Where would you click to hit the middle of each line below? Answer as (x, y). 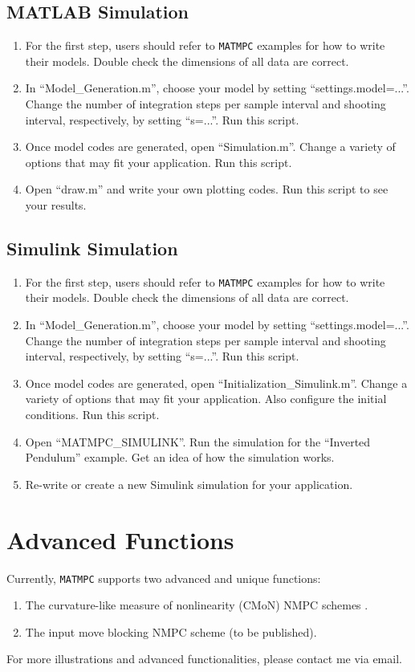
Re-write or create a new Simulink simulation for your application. (189, 484)
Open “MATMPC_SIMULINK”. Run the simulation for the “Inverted (198, 441)
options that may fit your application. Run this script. (159, 162)
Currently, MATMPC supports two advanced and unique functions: (164, 578)
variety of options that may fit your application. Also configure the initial (206, 399)
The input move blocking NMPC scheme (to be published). (171, 631)
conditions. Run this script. (92, 415)
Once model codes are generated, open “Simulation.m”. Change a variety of (210, 147)
